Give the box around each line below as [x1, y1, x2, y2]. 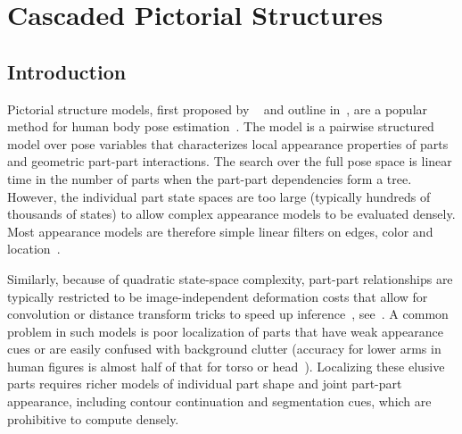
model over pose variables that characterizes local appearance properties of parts [7, 134, 449, 153]
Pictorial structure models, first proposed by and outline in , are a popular [7, 99, 428, 118]
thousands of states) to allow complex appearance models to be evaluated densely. [7, 204, 456, 223]
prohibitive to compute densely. [7, 409, 179, 428]
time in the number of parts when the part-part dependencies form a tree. [7, 169, 412, 188]
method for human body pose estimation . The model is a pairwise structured [7, 117, 434, 136]
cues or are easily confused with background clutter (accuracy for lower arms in [7, 339, 441, 358]
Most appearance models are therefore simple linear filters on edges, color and [7, 221, 433, 240]
